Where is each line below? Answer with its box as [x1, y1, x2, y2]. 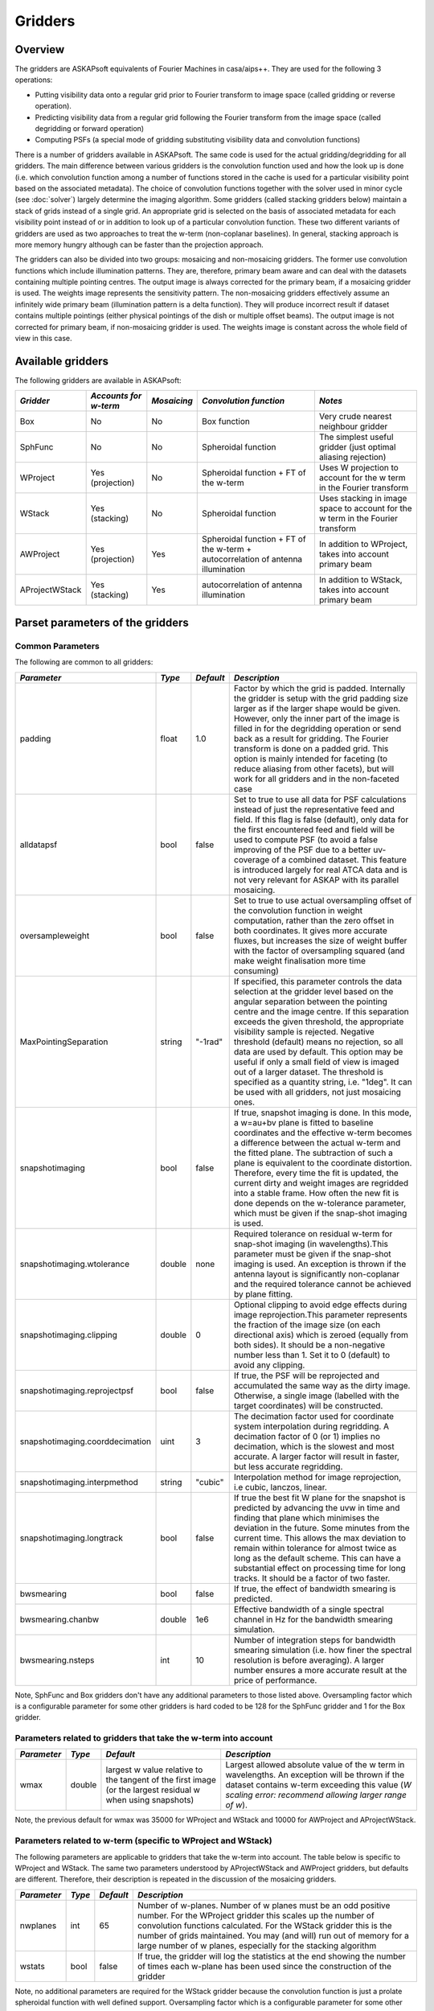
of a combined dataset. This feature [271, 853, 407, 865]
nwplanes [19, 1919, 57, 1931]
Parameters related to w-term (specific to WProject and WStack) [14, 1835, 272, 1846]
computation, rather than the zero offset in [233, 915, 395, 926]
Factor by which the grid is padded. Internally [233, 682, 406, 693]
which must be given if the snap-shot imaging [233, 1207, 407, 1219]
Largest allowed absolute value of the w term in [225, 1759, 405, 1770]
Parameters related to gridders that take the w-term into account [14, 1733, 273, 1744]
